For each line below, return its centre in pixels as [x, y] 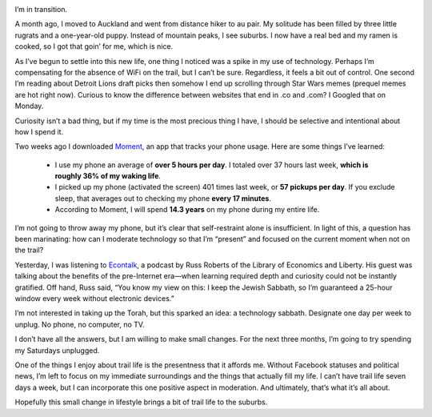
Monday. [29, 106]
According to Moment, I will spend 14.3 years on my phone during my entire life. [187, 210]
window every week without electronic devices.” [95, 298]
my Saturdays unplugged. [57, 350]
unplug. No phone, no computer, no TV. [80, 324]
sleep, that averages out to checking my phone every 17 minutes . [163, 198]
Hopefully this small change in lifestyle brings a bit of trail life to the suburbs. [141, 402]
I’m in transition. [41, 9]
